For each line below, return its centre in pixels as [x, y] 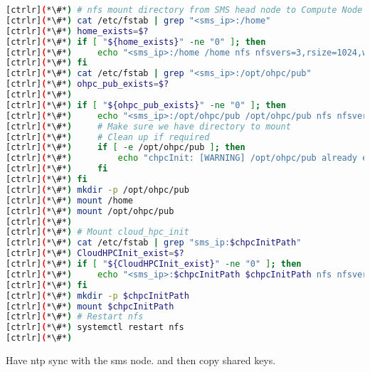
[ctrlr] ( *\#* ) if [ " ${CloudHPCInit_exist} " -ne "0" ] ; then [154, 264]
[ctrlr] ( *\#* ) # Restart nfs [75, 317]
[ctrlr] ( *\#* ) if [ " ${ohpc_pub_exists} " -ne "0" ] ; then [146, 105]
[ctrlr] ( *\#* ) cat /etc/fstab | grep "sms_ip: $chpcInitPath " [154, 243]
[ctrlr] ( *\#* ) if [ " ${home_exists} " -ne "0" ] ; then [136, 42]
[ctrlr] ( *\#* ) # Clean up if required [108, 137]
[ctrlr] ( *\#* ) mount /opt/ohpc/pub [90, 211]
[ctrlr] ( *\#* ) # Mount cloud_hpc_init [97, 232]
